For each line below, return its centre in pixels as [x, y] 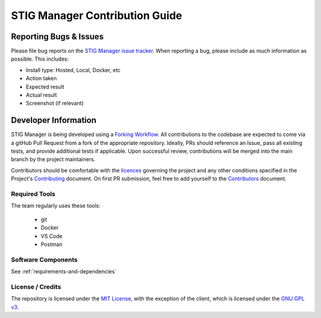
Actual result [41, 95]
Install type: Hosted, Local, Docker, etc [73, 70]
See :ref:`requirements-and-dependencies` [64, 272]
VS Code [51, 236]
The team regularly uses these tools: [56, 206]
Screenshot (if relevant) [55, 103]
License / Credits [36, 286]
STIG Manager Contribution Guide [97, 15]
